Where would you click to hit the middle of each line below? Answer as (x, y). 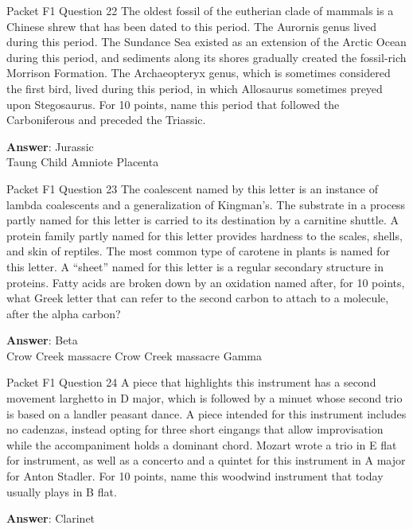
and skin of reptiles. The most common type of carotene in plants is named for (198, 251)
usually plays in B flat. (62, 491)
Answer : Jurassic (50, 146)
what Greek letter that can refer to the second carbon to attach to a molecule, (198, 298)
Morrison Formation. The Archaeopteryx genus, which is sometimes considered (199, 73)
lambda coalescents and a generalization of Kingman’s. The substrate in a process (206, 204)
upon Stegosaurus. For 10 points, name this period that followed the (173, 104)
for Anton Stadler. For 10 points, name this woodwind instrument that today (195, 476)
